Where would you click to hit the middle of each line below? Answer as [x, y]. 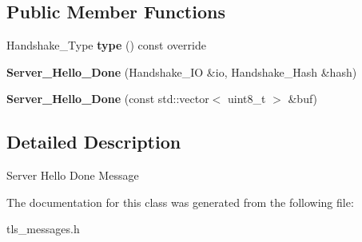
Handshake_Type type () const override [106, 45]
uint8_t [247, 99]
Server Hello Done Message [73, 175]
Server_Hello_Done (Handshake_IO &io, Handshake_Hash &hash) [182, 71]
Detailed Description [94, 142]
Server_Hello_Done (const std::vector [108, 99]
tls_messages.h [43, 229]
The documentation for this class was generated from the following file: [180, 202]
